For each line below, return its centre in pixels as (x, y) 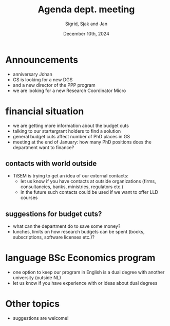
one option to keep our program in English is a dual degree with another (89, 272)
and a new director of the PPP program (54, 85)
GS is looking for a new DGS (43, 79)
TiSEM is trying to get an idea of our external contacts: (70, 176)
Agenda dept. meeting (86, 10)
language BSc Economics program (80, 258)
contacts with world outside (51, 164)
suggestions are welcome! (41, 318)
